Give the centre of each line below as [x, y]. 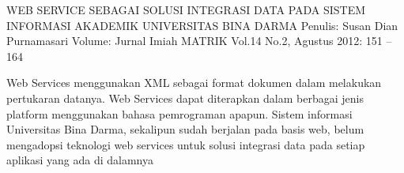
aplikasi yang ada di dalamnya [80, 160]
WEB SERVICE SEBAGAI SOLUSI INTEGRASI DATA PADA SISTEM [186, 9]
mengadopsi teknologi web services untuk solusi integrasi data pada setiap [186, 144]
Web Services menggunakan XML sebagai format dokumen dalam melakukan [194, 83]
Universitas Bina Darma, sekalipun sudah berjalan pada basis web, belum [185, 129]
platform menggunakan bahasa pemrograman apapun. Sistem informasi [179, 113]
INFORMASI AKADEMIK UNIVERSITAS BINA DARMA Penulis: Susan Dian [202, 25]
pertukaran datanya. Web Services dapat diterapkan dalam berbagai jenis [185, 98]
